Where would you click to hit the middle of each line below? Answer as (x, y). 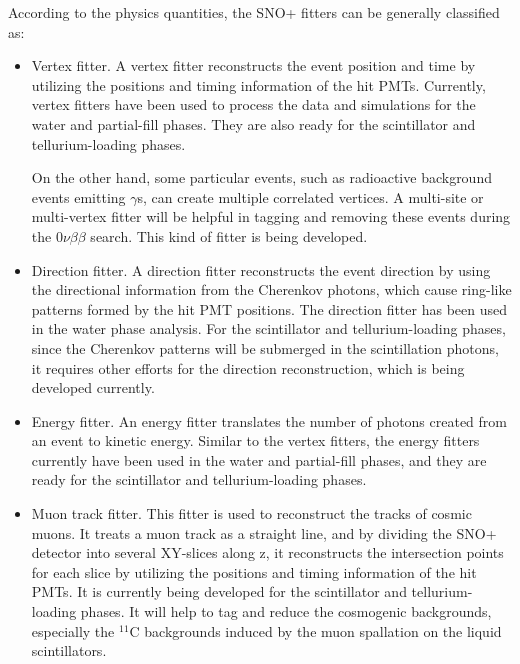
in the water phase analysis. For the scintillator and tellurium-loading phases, (268, 328)
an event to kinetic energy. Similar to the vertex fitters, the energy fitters (255, 440)
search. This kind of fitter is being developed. (229, 235)
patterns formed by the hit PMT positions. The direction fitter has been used (269, 308)
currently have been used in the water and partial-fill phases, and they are (259, 459)
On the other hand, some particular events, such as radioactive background (261, 177)
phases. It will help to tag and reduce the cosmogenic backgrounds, (286, 611)
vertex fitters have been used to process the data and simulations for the (253, 104)
